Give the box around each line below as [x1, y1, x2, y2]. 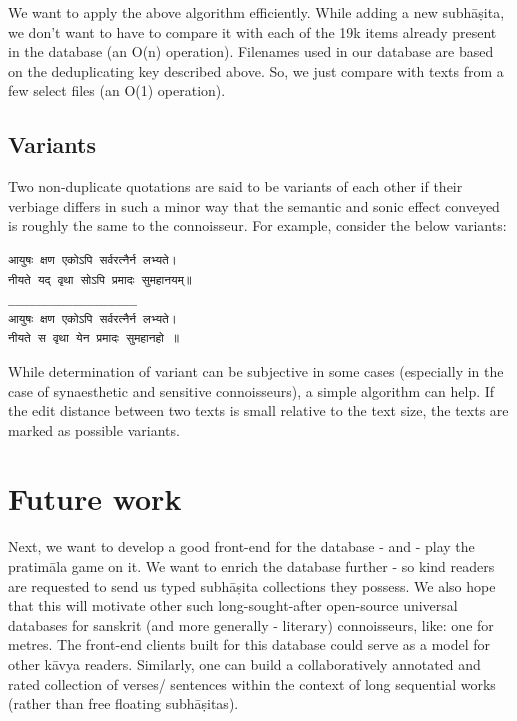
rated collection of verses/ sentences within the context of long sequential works [8, 673, 496, 694]
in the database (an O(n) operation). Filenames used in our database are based [8, 41, 494, 62]
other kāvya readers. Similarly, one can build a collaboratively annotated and [8, 653, 481, 674]
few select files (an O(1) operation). [8, 80, 226, 101]
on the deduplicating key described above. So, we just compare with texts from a [8, 60, 504, 81]
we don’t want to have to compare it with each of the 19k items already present [8, 21, 497, 42]
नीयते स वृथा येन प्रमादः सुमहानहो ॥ [8, 331, 180, 346]
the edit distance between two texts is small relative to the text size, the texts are [8, 400, 509, 421]
